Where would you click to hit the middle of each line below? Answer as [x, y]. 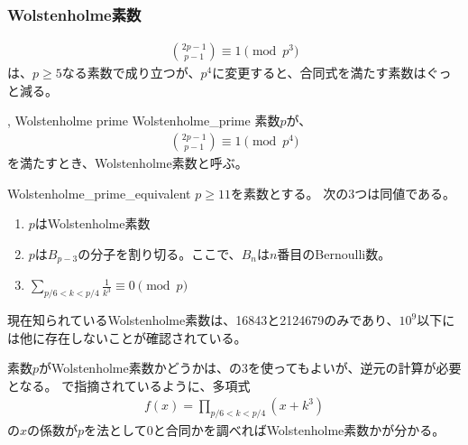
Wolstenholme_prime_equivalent [99, 193]
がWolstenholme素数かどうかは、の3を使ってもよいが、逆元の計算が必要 [250, 368]
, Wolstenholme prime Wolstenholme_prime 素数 [144, 121]
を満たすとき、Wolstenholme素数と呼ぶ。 [128, 163]
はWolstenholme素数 [92, 223]
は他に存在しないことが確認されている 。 [127, 337]
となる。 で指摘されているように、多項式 [129, 385]
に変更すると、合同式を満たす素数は [319, 73]
